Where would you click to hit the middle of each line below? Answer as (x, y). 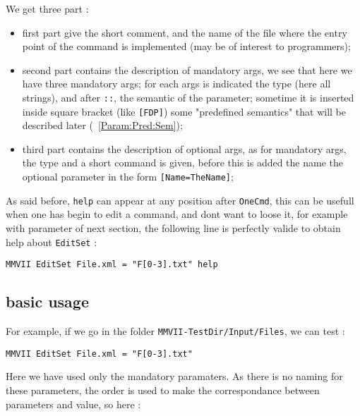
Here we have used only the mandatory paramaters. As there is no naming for (174, 376)
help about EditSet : (52, 241)
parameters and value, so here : (73, 404)
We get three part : (47, 8)
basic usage (47, 301)
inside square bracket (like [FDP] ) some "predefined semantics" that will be (184, 111)
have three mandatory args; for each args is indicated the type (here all (176, 84)
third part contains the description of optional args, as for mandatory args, (184, 148)
